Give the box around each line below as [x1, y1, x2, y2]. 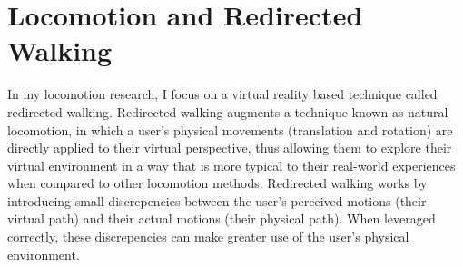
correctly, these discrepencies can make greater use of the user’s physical [7, 227, 409, 246]
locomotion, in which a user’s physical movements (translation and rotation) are [7, 120, 453, 139]
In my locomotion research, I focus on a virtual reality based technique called [7, 84, 438, 104]
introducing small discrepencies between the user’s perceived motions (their [7, 191, 427, 210]
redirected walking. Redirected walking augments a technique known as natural [7, 102, 448, 121]
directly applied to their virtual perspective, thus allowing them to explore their [7, 138, 452, 157]
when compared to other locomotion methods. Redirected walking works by [7, 173, 428, 193]
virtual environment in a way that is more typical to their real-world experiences [7, 155, 456, 174]
